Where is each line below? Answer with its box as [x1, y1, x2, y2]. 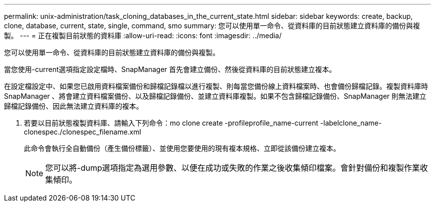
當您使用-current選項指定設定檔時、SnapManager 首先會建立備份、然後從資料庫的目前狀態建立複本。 [4, 65, 336, 73]
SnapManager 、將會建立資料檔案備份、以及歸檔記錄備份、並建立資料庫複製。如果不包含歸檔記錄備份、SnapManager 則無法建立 [4, 92, 427, 100]
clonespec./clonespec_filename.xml [24, 128, 142, 136]
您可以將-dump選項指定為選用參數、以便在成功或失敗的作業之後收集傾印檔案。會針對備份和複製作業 [45, 163, 420, 173]
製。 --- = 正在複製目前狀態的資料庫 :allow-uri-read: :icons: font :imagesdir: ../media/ [4, 31, 282, 40]
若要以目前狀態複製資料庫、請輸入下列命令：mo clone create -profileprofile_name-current [24, 119, 318, 127]
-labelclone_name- [320, 119, 382, 127]
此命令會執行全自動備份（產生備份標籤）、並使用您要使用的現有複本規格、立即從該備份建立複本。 [24, 144, 340, 152]
